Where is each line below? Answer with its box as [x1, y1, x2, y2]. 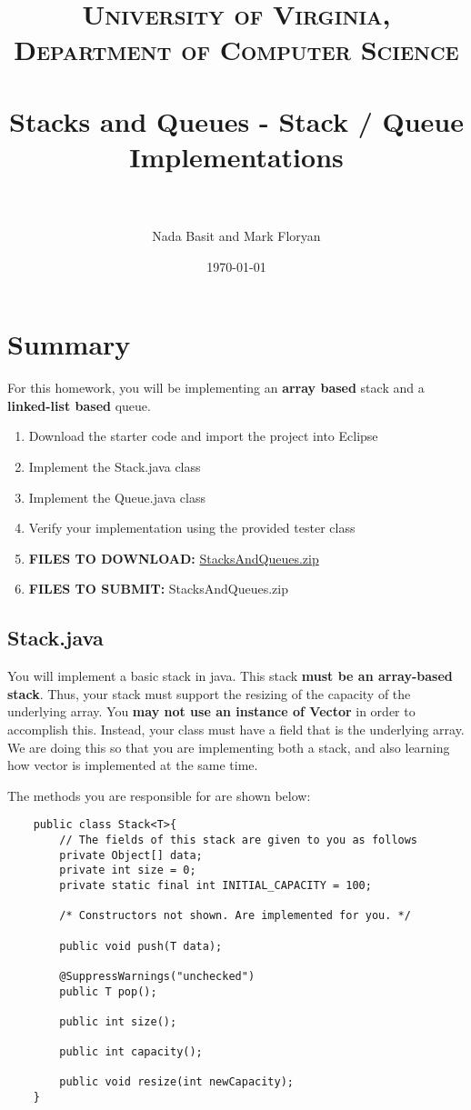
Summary [7, 325, 131, 363]
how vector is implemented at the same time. [7, 755, 258, 775]
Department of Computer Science [14, 31, 459, 68]
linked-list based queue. [7, 395, 151, 415]
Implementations [129, 137, 344, 175]
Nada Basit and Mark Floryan [152, 226, 321, 245]
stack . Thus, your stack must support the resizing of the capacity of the [7, 684, 411, 703]
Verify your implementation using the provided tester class [28, 518, 356, 537]
